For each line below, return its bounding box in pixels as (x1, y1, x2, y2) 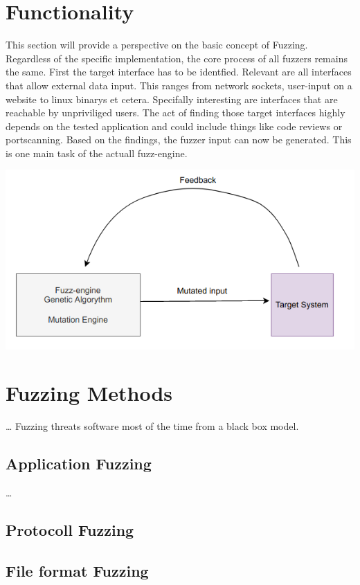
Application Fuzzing (6, 453, 152, 474)
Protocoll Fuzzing (6, 519, 134, 541)
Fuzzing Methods (6, 379, 173, 407)
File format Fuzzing (6, 559, 149, 581)
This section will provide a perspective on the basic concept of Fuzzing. (6, 37, 308, 52)
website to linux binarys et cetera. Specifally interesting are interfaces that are (6, 91, 338, 106)
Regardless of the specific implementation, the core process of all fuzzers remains (6, 51, 348, 65)
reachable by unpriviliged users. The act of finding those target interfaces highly (6, 105, 345, 120)
